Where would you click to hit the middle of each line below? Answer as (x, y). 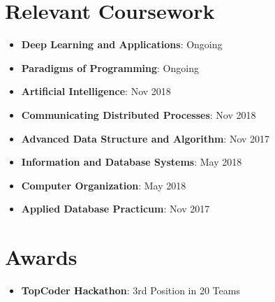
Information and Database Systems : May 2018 (132, 162)
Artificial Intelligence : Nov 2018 (96, 91)
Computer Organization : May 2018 (104, 185)
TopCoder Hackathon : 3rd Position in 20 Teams (131, 290)
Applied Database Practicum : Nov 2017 (116, 209)
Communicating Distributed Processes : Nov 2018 (139, 114)
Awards (41, 257)
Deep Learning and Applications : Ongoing (122, 44)
